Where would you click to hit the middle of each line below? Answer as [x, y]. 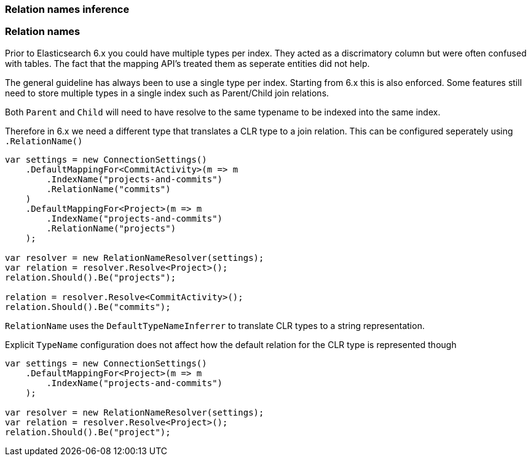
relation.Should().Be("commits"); [88, 307]
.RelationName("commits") [108, 189]
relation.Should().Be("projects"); [91, 277]
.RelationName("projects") [111, 228]
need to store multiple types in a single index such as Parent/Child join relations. [167, 93]
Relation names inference [67, 9]
